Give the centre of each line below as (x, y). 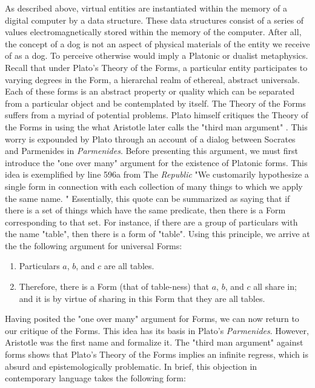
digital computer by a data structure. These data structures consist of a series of (154, 20)
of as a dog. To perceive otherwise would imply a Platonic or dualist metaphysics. (157, 55)
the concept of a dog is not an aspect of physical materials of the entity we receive (157, 43)
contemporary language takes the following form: (95, 378)
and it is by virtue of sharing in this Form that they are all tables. (142, 298)
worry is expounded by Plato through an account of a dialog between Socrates (150, 139)
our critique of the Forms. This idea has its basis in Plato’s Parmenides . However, (157, 330)
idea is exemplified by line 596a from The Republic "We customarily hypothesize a (157, 174)
